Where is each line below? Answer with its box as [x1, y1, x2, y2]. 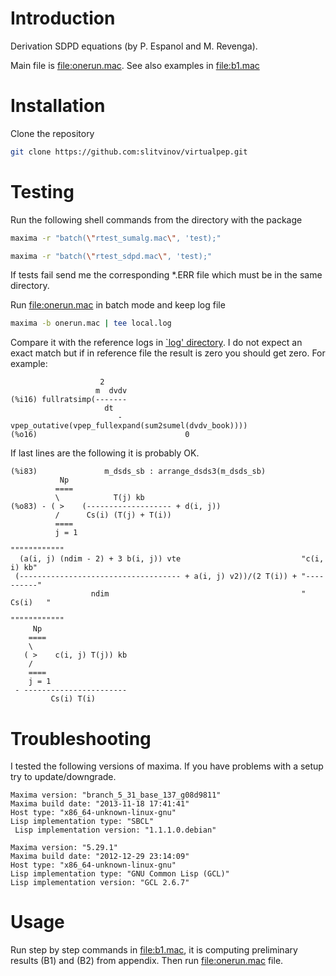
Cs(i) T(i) [50, 694, 97, 704]
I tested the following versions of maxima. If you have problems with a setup [10, 760, 324, 772]
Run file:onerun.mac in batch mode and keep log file [10, 299, 226, 311]
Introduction [10, 7, 116, 30]
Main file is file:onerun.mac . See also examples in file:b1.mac [10, 59, 260, 71]
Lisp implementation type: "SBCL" [10, 817, 155, 827]
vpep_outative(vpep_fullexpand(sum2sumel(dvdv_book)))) [10, 421, 248, 431]
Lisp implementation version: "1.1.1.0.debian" [14, 825, 217, 836]
